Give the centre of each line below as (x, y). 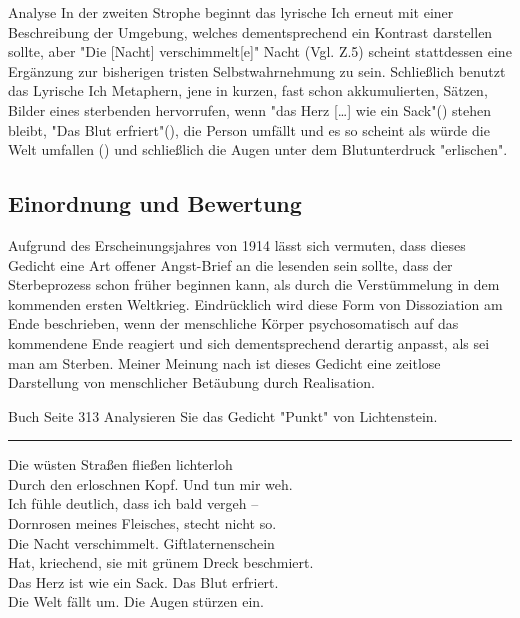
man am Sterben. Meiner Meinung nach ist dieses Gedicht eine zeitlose (224, 362)
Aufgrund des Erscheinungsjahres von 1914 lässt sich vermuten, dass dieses (237, 244)
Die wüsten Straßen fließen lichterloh (120, 464)
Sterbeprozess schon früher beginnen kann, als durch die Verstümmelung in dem (254, 284)
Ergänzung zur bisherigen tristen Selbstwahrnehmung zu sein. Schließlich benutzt (257, 70)
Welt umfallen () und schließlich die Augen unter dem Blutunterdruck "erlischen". (258, 149)
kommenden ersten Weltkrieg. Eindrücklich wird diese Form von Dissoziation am (255, 303)
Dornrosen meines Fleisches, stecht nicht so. (142, 523)
